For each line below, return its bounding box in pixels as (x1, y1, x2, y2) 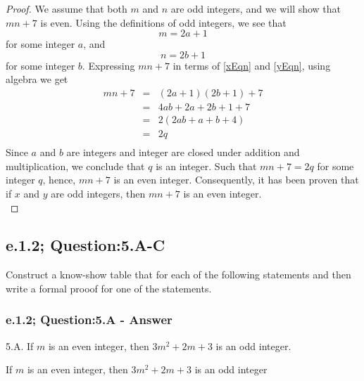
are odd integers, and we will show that (170, 1, 341, 15)
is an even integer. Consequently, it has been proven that (113, 172, 359, 187)
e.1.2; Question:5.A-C (6, 234, 165, 256)
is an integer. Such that (156, 158, 257, 173)
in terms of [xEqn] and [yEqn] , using (172, 58, 331, 72)
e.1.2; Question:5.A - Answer (6, 311, 172, 328)
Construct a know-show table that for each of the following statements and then (6, 267, 351, 282)
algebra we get (6, 72, 68, 86)
